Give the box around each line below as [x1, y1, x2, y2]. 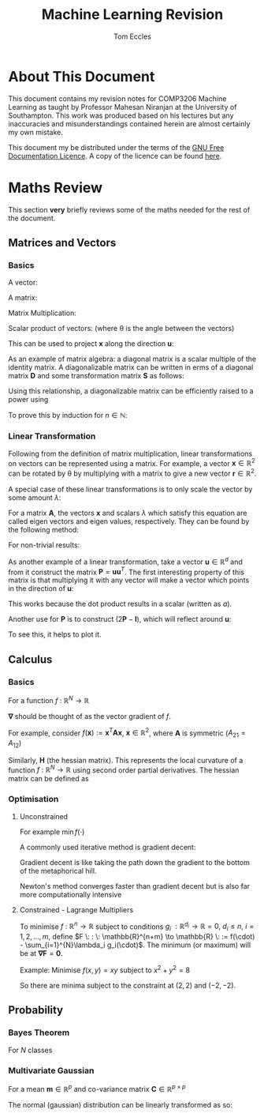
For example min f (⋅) [19, 827, 85, 837]
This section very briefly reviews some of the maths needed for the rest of [8, 205, 251, 214]
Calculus [8, 653, 53, 666]
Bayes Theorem [8, 1027, 70, 1038]
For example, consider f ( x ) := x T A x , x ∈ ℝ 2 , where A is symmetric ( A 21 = [8, 727, 246, 739]
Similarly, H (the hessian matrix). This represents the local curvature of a [8, 755, 244, 765]
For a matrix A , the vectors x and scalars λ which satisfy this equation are [8, 508, 247, 517]
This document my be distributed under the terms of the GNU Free [8, 142, 225, 152]
